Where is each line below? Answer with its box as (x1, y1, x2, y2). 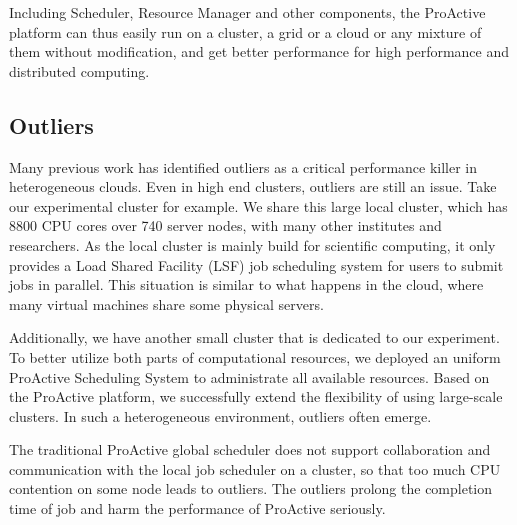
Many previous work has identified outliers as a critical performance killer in (9, 156, 478, 177)
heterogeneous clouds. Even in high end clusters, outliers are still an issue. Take (9, 176, 497, 197)
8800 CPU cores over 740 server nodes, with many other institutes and (9, 215, 442, 236)
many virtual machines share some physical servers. (9, 293, 324, 314)
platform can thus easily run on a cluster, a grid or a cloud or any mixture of (9, 21, 482, 42)
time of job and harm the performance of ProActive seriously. (9, 498, 386, 519)
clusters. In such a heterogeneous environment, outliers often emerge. (9, 405, 432, 426)
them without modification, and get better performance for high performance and (9, 41, 510, 62)
